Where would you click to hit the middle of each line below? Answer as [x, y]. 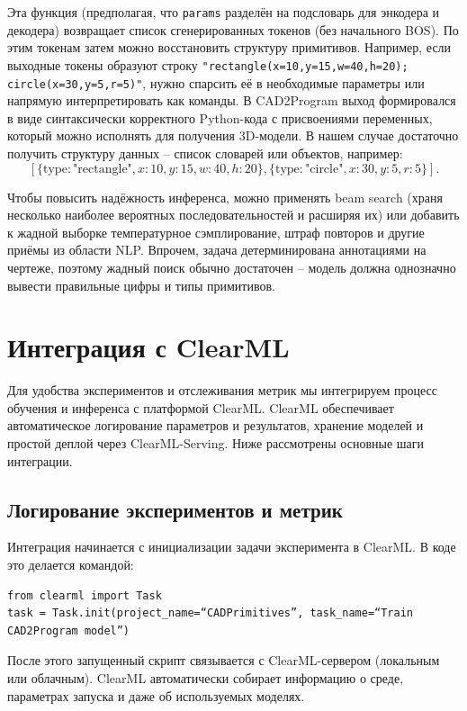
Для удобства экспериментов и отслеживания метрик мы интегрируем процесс [222, 390]
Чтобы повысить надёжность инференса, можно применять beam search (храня [225, 197]
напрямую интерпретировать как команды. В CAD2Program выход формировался [232, 100]
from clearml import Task [85, 595]
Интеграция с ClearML [148, 347]
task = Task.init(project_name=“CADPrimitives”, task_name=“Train [211, 613]
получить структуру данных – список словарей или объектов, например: [205, 153]
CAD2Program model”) [69, 630]
